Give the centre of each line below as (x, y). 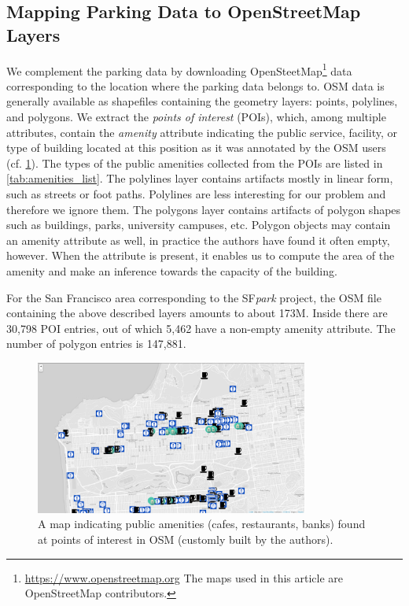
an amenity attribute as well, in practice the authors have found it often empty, (198, 240)
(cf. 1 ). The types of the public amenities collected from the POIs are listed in (195, 163)
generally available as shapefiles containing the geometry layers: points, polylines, (202, 101)
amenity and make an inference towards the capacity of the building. (172, 270)
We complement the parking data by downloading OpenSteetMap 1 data (179, 69)
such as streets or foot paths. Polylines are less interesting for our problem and (196, 194)
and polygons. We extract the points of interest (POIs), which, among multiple (196, 117)
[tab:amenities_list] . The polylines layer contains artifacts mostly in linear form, (200, 178)
